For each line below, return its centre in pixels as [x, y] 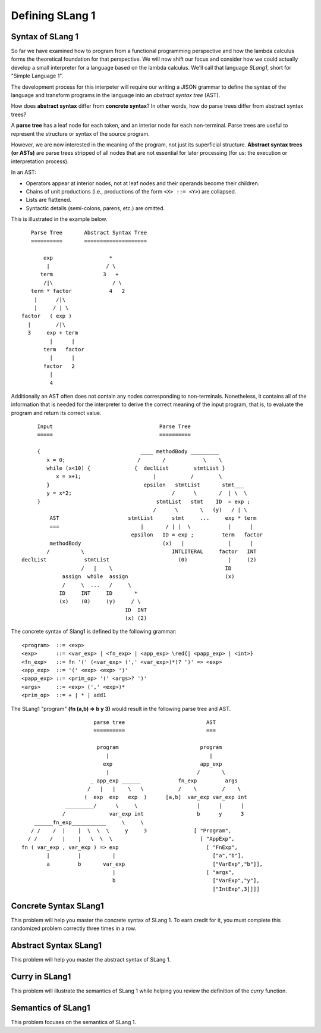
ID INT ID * [98, 593]
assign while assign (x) [148, 577]
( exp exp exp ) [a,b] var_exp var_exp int [166, 797]
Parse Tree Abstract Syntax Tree [89, 233]
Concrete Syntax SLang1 [57, 906]
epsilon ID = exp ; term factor [197, 535]
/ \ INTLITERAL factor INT [152, 551]
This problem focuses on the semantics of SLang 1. [74, 1022]
